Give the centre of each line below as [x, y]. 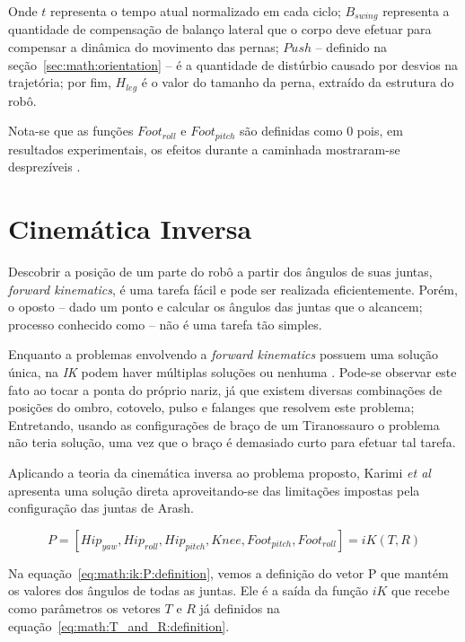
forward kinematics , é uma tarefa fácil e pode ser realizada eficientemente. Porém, [233, 289]
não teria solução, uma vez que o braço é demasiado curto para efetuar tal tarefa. [232, 442]
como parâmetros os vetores [84, 607]
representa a [416, 11]
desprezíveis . [44, 167]
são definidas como [291, 131]
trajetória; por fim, [60, 82]
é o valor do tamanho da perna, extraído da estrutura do [298, 82]
